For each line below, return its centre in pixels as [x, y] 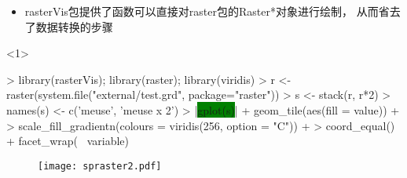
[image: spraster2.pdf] [100, 166]
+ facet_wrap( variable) [68, 141]
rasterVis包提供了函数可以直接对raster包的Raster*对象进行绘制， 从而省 [207, 11]
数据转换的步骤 [74, 26]
